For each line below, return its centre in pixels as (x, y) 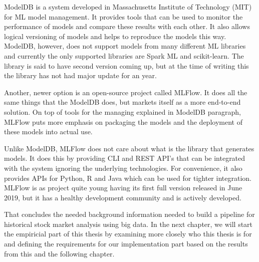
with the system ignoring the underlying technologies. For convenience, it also (123, 168)
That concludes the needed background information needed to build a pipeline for (129, 214)
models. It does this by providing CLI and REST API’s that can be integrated (125, 158)
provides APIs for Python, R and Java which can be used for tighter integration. (128, 178)
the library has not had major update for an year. (80, 75)
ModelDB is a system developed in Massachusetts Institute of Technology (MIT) (128, 7)
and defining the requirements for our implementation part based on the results (126, 244)
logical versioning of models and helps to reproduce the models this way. (115, 36)
